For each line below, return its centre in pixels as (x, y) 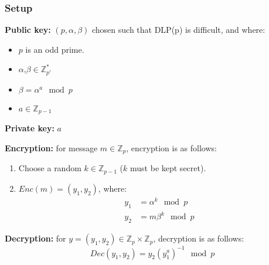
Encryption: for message (51, 147)
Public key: (28, 30)
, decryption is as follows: (199, 238)
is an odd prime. (55, 49)
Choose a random (50, 168)
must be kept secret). (168, 168)
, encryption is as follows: (171, 147)
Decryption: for (35, 238)
